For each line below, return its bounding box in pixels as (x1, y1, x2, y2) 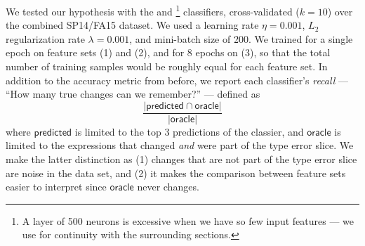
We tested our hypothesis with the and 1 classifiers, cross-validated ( (6, 2, 300, 18)
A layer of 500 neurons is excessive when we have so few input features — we (22, 213, 354, 228)
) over (327, 4, 353, 18)
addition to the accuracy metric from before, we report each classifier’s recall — (6, 72, 348, 87)
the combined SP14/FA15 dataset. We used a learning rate (6, 18, 259, 32)
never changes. (137, 179, 199, 194)
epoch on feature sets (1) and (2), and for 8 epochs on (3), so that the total (6, 45, 331, 60)
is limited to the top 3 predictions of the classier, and (74, 124, 304, 138)
